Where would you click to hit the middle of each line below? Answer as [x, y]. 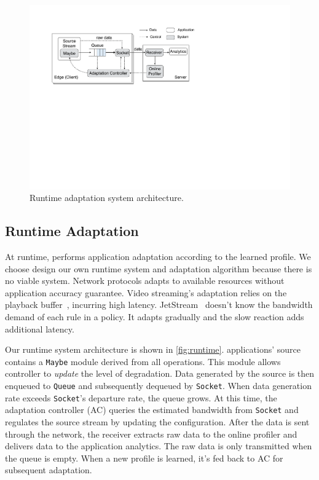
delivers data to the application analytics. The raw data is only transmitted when [159, 446]
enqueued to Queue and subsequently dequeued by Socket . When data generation [158, 386]
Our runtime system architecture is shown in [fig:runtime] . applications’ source [153, 349]
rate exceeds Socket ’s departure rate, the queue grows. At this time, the [141, 397]
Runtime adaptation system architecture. [107, 198]
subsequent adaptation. [49, 470]
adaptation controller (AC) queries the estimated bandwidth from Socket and [152, 410]
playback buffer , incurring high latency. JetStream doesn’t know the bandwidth [159, 305]
